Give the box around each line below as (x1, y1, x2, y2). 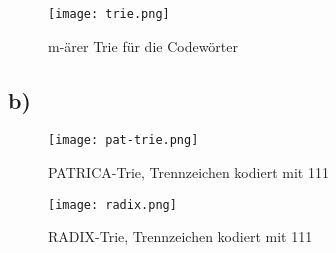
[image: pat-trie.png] (48, 133, 199, 148)
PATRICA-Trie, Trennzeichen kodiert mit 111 (48, 162, 329, 183)
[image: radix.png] (48, 197, 177, 212)
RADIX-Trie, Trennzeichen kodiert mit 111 (48, 226, 313, 247)
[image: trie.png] (48, 7, 170, 21)
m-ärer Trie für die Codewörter (48, 35, 239, 56)
